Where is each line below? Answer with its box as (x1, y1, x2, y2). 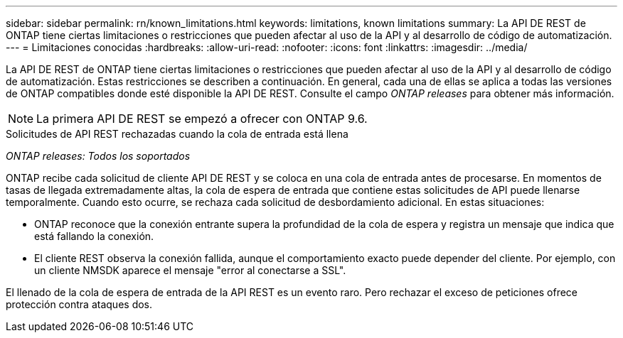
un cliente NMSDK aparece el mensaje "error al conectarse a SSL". (34, 264, 346, 276)
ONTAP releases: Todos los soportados (6, 150, 191, 162)
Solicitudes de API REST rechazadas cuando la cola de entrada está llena (6, 128, 348, 140)
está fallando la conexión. (34, 230, 154, 242)
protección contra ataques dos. (6, 298, 153, 310)
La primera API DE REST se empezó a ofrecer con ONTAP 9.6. (36, 111, 368, 126)
